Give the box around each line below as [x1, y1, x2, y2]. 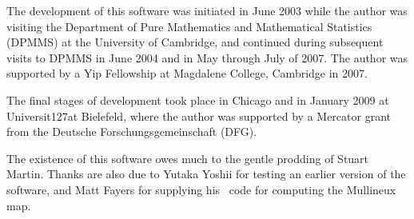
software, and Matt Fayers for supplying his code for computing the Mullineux [6, 181, 396, 197]
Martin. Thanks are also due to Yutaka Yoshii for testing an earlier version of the [6, 165, 406, 182]
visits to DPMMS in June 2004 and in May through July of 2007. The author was [6, 49, 408, 66]
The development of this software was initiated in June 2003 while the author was [6, 2, 408, 18]
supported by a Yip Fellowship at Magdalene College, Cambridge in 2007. [6, 65, 368, 82]
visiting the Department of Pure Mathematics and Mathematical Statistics [6, 18, 372, 34]
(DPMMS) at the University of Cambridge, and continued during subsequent [6, 34, 384, 50]
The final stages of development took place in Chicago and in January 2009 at [6, 91, 389, 108]
